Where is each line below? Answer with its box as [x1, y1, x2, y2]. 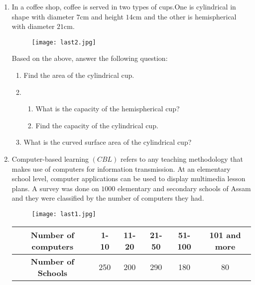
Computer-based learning [11, 154, 89, 164]
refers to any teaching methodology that [120, 154, 243, 164]
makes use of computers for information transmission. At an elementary [11, 163, 231, 174]
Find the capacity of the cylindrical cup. [35, 120, 158, 130]
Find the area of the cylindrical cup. [23, 70, 134, 80]
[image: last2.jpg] [31, 38, 96, 46]
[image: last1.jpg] [31, 210, 96, 218]
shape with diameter [11, 11, 74, 21]
